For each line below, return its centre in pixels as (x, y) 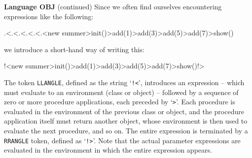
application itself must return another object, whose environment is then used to (126, 121)
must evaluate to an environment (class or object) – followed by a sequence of (121, 92)
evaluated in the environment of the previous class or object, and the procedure (124, 111)
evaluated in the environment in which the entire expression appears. (108, 150)
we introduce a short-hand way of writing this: (74, 49)
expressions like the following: (49, 16)
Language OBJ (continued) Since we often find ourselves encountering (113, 6)
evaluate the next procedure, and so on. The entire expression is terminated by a (126, 131)
